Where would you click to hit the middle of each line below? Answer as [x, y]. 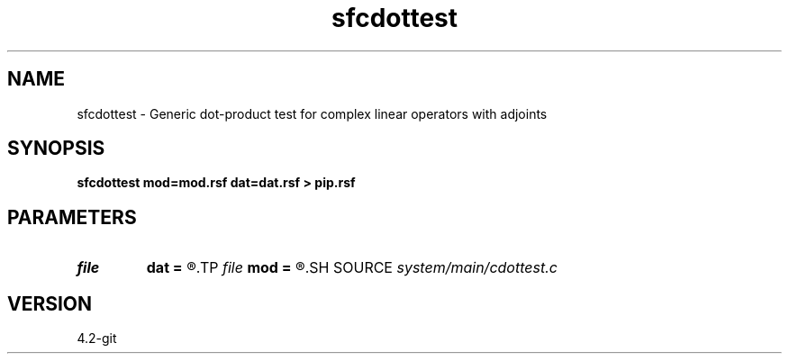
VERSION [50, 303]
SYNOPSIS [56, 149]
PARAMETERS [72, 217]
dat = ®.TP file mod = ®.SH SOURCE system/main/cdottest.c [352, 268]
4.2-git [97, 338]
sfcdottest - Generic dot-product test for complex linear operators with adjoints [312, 113]
